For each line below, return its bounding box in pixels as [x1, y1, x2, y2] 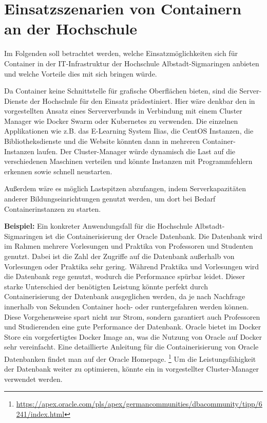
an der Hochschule [4, 18, 138, 39]
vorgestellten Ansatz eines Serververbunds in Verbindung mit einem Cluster [4, 105, 242, 116]
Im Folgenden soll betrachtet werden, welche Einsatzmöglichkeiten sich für [4, 48, 238, 59]
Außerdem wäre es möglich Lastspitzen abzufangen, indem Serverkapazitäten [4, 183, 246, 194]
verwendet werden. [4, 373, 63, 384]
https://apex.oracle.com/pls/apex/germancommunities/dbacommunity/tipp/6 [16, 398, 262, 409]
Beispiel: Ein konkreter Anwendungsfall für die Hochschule [4, 220, 193, 231]
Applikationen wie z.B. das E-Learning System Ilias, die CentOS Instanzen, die [4, 125, 254, 136]
